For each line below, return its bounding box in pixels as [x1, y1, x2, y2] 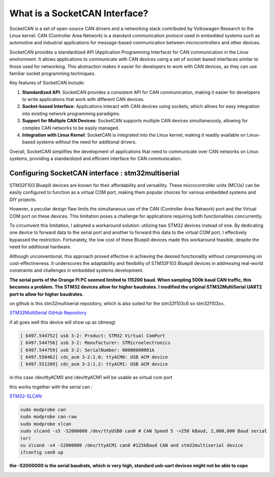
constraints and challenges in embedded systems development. [9, 268, 144, 274]
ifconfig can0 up [20, 449, 64, 456]
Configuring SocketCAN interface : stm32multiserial [9, 169, 180, 177]
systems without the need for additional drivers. [36, 139, 137, 145]
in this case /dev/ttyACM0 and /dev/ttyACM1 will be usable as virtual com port [9, 375, 173, 381]
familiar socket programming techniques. [9, 70, 96, 76]
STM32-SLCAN [9, 393, 42, 400]
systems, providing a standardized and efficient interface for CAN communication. [9, 155, 182, 162]
